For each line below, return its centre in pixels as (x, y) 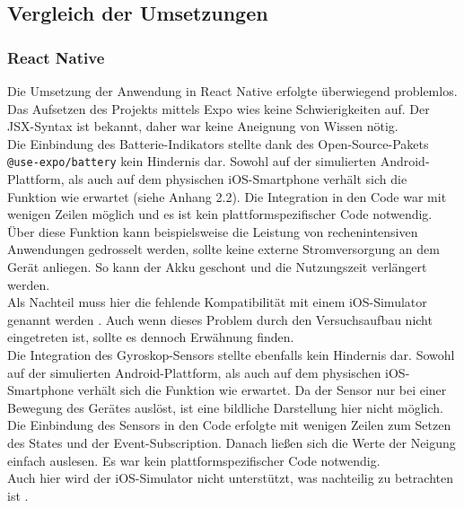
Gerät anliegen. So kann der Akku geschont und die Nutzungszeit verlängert (217, 267)
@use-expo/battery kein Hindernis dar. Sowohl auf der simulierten (192, 161)
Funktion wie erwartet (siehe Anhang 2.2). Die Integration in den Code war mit (227, 196)
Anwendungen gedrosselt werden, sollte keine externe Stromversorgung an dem (223, 249)
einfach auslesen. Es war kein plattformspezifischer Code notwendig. (194, 460)
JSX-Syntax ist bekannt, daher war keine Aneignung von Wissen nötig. (203, 126)
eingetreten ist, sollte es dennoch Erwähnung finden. (151, 337)
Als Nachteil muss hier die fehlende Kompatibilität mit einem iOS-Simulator (217, 302)
